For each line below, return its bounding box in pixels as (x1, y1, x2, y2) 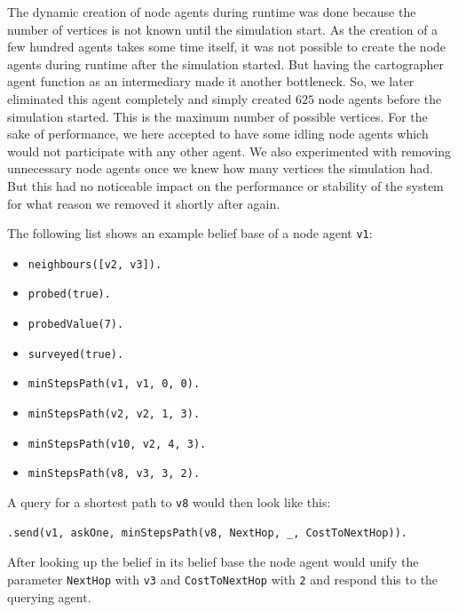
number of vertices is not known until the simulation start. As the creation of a (7, 20, 438, 38)
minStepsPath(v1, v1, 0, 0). (28, 378, 201, 391)
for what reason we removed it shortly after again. (7, 194, 280, 212)
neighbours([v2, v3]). (28, 258, 162, 271)
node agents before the (318, 89, 442, 107)
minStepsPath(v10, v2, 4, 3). (28, 437, 207, 450)
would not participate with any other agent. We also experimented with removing (7, 141, 451, 160)
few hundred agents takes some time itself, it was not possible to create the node (7, 37, 446, 56)
